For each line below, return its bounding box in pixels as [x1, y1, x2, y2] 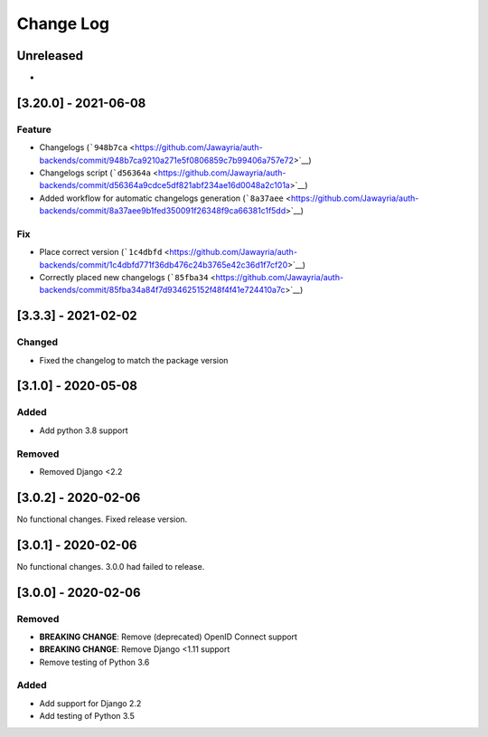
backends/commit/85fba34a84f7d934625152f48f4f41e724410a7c [39, 285, 286, 296]
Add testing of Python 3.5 [39, 711, 135, 722]
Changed [16, 335, 59, 348]
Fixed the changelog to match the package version [39, 354, 229, 365]
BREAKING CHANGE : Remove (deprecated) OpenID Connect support [39, 631, 298, 642]
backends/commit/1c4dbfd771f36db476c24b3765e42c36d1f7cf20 [39, 259, 288, 270]
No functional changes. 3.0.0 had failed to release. [16, 561, 205, 572]
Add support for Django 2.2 [39, 697, 142, 709]
